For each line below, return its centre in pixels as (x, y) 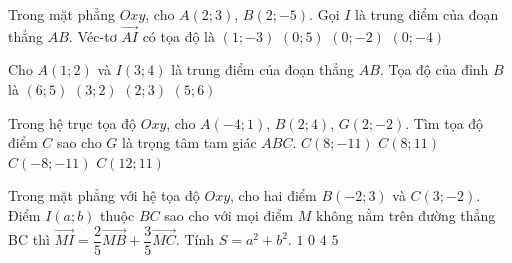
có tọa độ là (178, 35)
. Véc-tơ (92, 35)
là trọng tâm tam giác (189, 142)
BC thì (29, 239)
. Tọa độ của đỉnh (434, 69)
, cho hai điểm (273, 195)
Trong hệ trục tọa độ (72, 122)
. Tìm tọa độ (444, 122)
